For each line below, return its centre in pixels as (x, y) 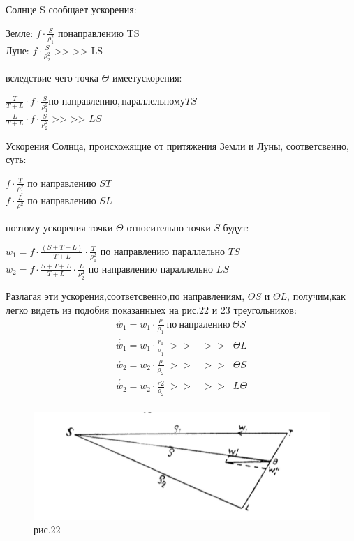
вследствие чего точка (52, 77)
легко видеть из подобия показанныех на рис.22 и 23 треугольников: (151, 309)
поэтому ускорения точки (59, 227)
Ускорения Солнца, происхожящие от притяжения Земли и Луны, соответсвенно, (177, 145)
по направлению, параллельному (117, 101)
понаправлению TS (99, 32)
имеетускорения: (147, 77)
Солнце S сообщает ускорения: (71, 9)
